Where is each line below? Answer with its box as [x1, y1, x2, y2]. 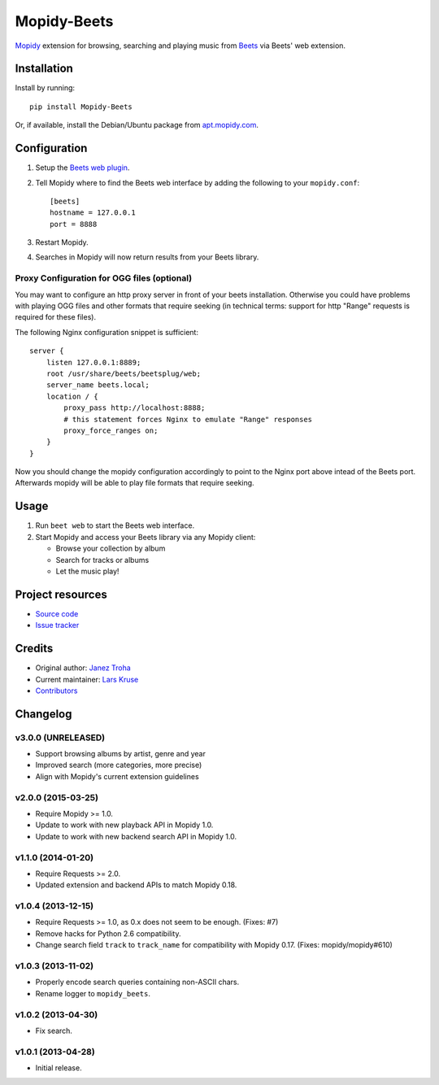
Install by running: [15, 83, 76, 93]
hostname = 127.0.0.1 [50, 208, 136, 217]
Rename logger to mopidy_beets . [35, 988, 150, 998]
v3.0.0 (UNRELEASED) [15, 732, 106, 743]
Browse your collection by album [55, 543, 166, 553]
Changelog [15, 707, 72, 721]
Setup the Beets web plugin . [35, 163, 130, 172]
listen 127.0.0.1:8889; [46, 358, 141, 367]
